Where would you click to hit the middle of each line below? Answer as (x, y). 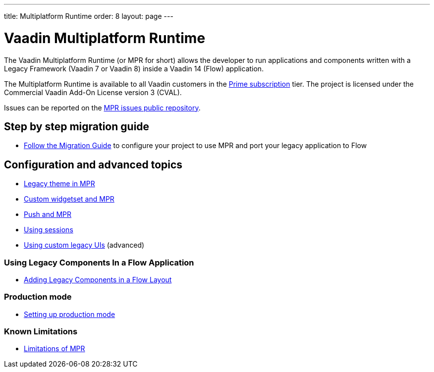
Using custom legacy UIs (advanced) (84, 245)
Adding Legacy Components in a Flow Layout (98, 279)
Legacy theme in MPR (59, 184)
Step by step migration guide (77, 126)
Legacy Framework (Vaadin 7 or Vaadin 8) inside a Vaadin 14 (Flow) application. (134, 68)
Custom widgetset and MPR (69, 199)
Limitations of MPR (54, 349)
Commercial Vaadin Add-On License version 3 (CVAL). (93, 92)
